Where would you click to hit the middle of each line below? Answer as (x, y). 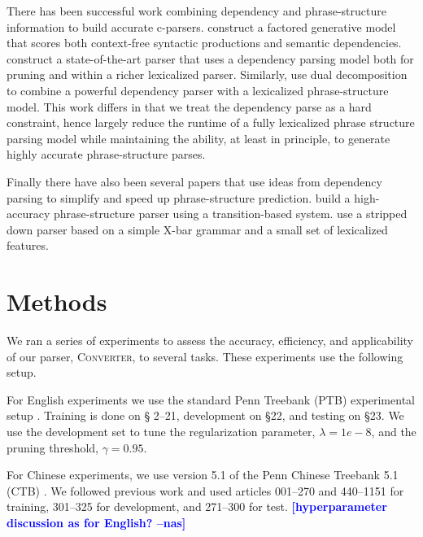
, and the (394, 431)
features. (28, 245)
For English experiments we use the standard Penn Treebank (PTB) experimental (211, 399)
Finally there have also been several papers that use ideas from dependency (194, 181)
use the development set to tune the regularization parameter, (161, 431)
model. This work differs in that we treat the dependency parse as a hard (189, 106)
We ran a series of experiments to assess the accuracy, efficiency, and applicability (210, 341)
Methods (57, 301)
